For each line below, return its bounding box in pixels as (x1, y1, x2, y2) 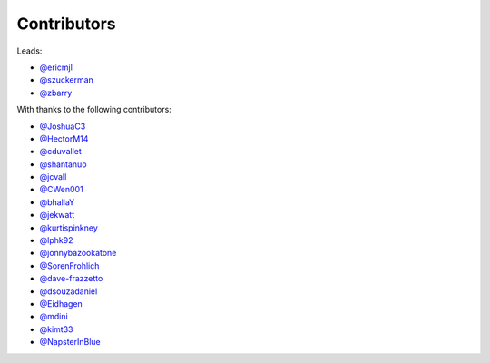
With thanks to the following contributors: (16, 104, 171, 115)
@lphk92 (39, 235, 73, 246)
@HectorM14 (39, 132, 89, 144)
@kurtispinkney (39, 222, 99, 233)
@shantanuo (39, 159, 87, 170)
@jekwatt (39, 210, 75, 221)
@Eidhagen (39, 298, 83, 309)
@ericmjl (39, 62, 73, 73)
